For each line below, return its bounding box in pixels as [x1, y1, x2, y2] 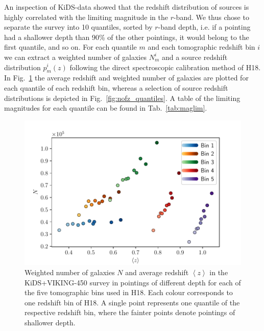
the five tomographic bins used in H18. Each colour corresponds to [25, 287, 233, 298]
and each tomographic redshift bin [148, 42, 255, 52]
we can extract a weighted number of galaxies [4, 51, 147, 62]
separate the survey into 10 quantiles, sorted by [4, 22, 153, 32]
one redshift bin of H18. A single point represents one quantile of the [25, 297, 240, 307]
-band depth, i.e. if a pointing [158, 22, 251, 32]
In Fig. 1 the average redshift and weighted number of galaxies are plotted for [4, 72, 249, 83]
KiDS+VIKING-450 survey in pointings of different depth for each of [25, 277, 241, 287]
